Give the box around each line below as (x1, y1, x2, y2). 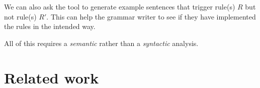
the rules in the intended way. (4, 21, 96, 31)
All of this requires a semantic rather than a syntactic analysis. (4, 37, 199, 48)
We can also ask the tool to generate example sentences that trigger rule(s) (4, 1, 235, 11)
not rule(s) (4, 11, 37, 21)
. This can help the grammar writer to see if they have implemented (46, 11, 256, 21)
